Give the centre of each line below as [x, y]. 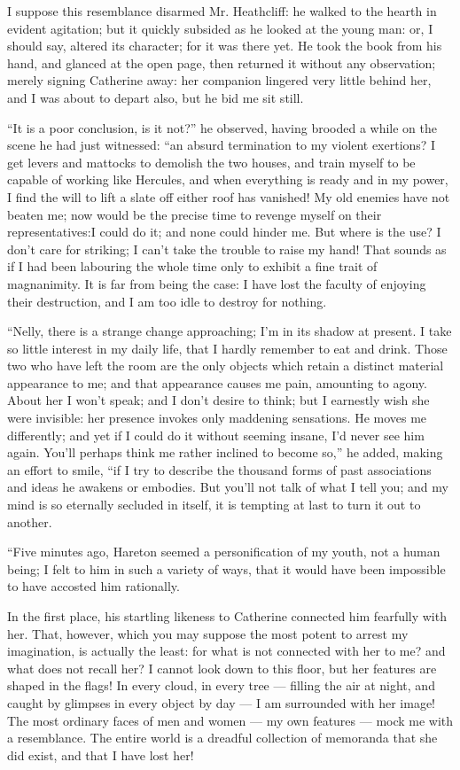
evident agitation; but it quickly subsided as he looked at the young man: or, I [220, 28]
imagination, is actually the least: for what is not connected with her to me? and [226, 651]
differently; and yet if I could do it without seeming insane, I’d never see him [216, 435]
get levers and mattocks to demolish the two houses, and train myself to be [211, 162]
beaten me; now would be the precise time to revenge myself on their [195, 214]
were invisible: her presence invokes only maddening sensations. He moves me [217, 418]
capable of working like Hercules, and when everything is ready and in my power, [228, 179]
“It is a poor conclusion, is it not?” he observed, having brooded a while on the [222, 127]
